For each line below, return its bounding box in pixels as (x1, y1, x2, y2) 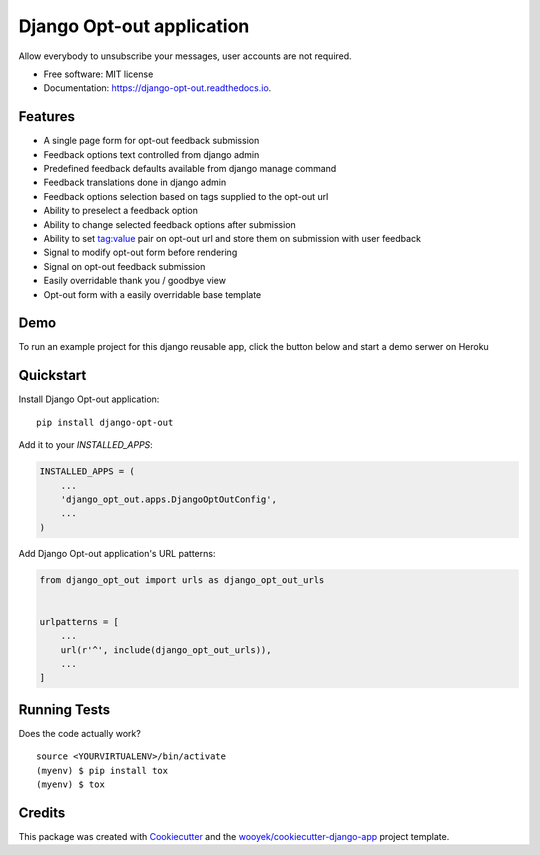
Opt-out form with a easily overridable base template (43, 288, 262, 300)
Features (18, 108, 75, 125)
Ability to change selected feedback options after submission (43, 218, 297, 230)
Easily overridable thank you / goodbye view (43, 275, 227, 287)
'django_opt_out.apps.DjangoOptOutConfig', (60, 493, 277, 505)
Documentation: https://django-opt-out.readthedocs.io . (43, 82, 272, 94)
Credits (18, 804, 66, 821)
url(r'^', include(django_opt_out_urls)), (60, 644, 272, 655)
